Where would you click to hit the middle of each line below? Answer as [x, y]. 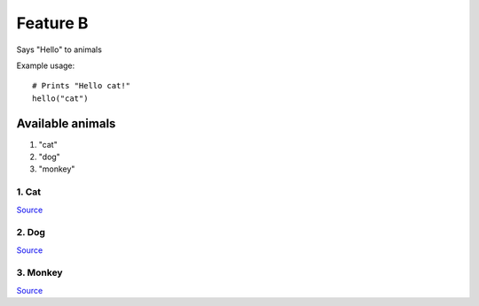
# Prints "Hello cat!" [82, 86]
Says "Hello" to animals [59, 50]
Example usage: [46, 65]
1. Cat [29, 192]
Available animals [66, 123]
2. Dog [31, 233]
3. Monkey [39, 272]
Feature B [52, 23]
